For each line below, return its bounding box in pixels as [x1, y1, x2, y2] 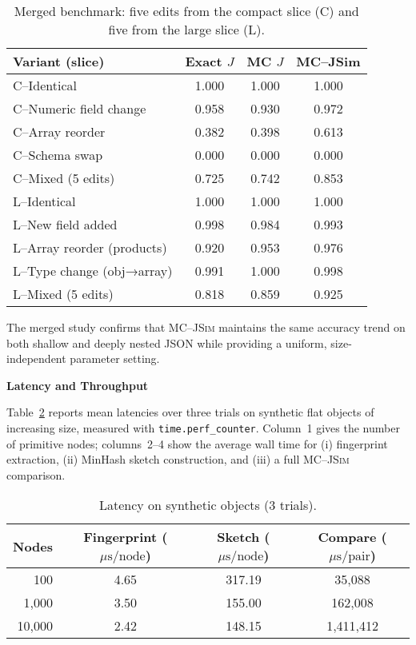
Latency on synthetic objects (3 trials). [98, 496, 318, 515]
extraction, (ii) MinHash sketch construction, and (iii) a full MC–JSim [6, 451, 350, 468]
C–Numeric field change [13, 99, 146, 117]
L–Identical [13, 192, 76, 210]
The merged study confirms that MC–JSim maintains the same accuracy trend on [6, 319, 406, 335]
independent [6, 350, 66, 367]
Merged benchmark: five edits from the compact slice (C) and [14, 2, 359, 20]
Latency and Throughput [6, 376, 149, 393]
